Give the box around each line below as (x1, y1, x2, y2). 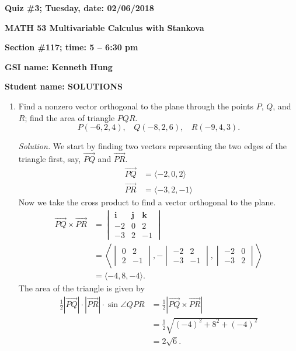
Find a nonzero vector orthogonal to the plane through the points (18, 99, 253, 112)
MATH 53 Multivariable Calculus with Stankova (5, 21, 204, 33)
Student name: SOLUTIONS (5, 80, 123, 92)
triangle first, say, (18, 152, 81, 164)
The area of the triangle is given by (18, 282, 145, 294)
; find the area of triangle (25, 111, 115, 123)
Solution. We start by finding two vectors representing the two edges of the (18, 140, 287, 152)
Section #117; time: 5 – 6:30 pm (5, 41, 138, 53)
